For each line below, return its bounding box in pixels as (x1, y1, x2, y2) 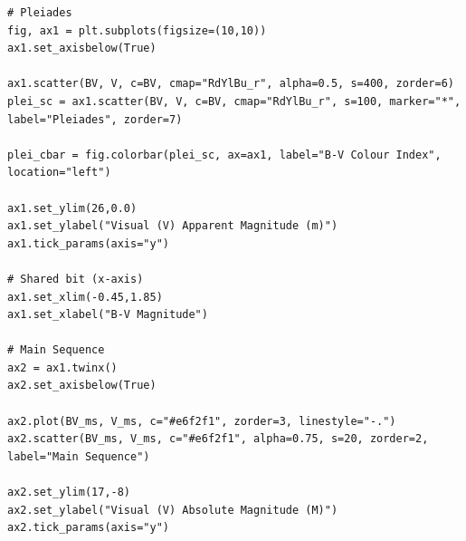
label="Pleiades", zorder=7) (7, 112, 183, 126)
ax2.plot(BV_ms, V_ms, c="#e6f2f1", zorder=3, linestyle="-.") (7, 414, 396, 428)
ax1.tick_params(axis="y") (7, 237, 169, 250)
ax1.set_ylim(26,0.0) (7, 201, 138, 215)
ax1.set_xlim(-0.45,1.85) (7, 290, 163, 304)
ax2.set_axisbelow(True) (7, 379, 157, 392)
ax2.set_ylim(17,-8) (7, 486, 131, 499)
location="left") (7, 166, 111, 179)
